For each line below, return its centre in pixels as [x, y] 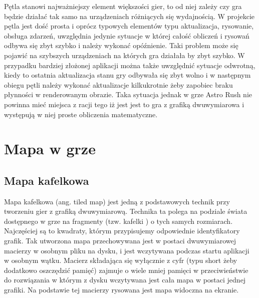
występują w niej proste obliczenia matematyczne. [81, 114]
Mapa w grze [50, 148]
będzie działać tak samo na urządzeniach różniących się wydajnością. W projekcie [129, 16]
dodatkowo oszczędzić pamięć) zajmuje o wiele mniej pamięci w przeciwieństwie [126, 270]
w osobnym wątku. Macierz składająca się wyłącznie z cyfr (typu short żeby [121, 260]
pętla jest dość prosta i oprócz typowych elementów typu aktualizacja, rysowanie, [129, 26]
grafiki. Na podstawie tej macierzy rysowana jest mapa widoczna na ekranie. [121, 290]
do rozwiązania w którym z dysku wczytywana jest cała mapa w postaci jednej [125, 280]
